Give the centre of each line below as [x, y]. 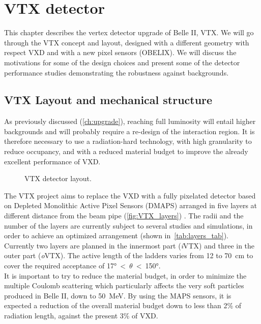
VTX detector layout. [58, 178]
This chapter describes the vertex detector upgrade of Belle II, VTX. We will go [129, 32]
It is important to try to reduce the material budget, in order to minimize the [125, 275]
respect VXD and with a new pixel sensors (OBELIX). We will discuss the [120, 52]
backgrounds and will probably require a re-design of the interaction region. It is [129, 131]
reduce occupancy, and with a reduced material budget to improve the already [126, 151]
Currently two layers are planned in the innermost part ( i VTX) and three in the [129, 245]
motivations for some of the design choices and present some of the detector [122, 62]
